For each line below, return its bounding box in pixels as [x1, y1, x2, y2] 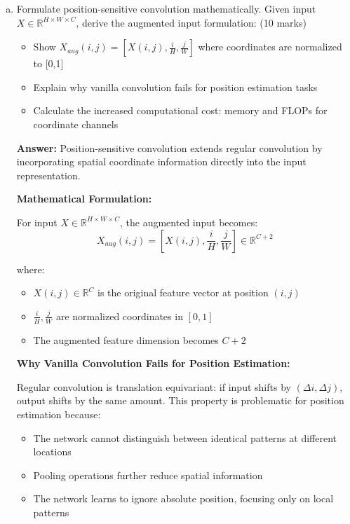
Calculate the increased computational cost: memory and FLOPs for [33, 103, 328, 118]
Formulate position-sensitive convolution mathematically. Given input [16, 1, 316, 15]
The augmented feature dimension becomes [33, 332, 219, 347]
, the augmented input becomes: [120, 214, 258, 229]
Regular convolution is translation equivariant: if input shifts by [16, 379, 291, 394]
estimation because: [16, 406, 101, 421]
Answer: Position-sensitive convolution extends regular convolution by [16, 140, 323, 155]
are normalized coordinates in [55, 308, 183, 323]
